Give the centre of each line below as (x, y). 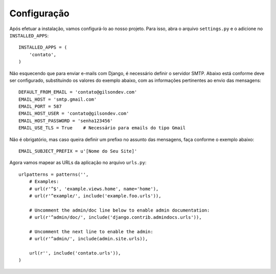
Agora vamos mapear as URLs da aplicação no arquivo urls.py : (78, 163)
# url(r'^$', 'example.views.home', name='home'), (94, 189)
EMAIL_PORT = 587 (40, 107)
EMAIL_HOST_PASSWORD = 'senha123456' (66, 121)
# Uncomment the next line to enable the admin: (91, 232)
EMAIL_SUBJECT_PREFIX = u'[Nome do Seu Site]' (78, 151)
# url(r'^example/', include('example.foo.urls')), (95, 196)
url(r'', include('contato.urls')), (75, 253)
